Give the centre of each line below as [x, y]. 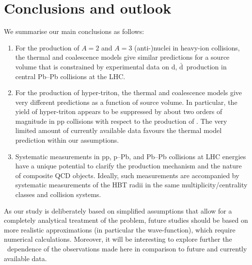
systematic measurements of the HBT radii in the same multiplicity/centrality [131, 185]
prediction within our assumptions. [67, 140]
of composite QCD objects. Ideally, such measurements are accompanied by [127, 175]
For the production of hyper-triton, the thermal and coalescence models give [129, 92]
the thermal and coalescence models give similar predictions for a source [122, 57]
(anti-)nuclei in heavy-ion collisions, [187, 47]
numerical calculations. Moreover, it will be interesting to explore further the [118, 239]
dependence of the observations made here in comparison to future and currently [127, 248]
